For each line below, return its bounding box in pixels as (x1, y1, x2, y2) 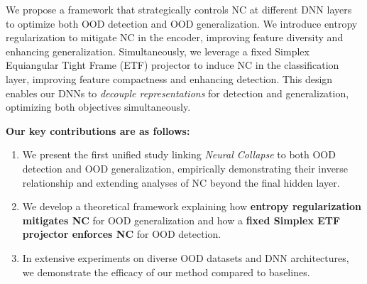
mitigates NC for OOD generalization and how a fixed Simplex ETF (22, 212, 341, 227)
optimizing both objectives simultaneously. (6, 99, 191, 114)
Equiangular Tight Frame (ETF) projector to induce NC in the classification (6, 58, 339, 72)
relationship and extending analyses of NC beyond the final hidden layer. (22, 175, 340, 190)
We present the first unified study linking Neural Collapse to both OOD (22, 147, 336, 162)
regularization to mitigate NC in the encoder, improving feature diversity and (6, 30, 344, 45)
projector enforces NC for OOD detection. (22, 226, 221, 241)
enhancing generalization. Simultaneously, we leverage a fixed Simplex (6, 43, 310, 58)
